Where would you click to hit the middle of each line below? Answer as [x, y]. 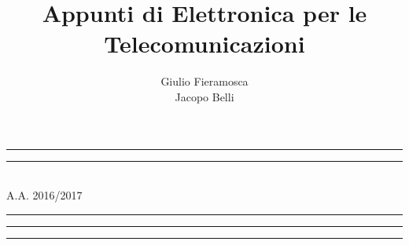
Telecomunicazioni [204, 44]
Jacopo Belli [204, 96]
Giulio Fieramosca [204, 81]
